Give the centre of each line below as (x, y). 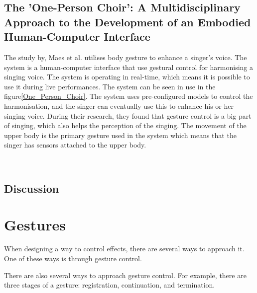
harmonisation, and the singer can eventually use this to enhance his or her (119, 106)
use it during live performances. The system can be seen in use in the (110, 86)
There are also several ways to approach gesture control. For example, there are (125, 275)
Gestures (35, 225)
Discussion (32, 188)
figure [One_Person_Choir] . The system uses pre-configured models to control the (128, 96)
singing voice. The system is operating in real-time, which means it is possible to (127, 77)
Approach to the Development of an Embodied (128, 22)
